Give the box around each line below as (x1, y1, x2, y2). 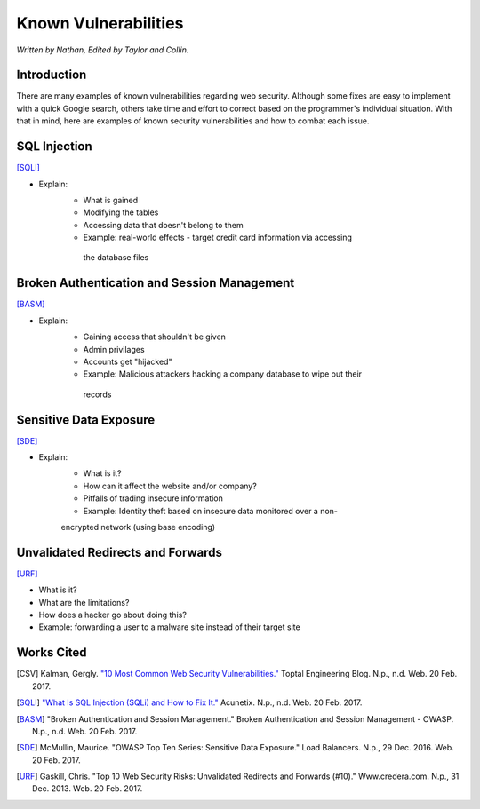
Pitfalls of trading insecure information (83, 493, 224, 504)
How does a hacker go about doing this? (38, 609, 187, 621)
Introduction (16, 67, 87, 83)
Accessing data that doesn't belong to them (83, 219, 244, 230)
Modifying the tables (83, 207, 159, 218)
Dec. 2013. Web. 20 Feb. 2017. (32, 783, 143, 794)
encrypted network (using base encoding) (60, 521, 216, 532)
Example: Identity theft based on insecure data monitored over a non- (83, 505, 338, 516)
